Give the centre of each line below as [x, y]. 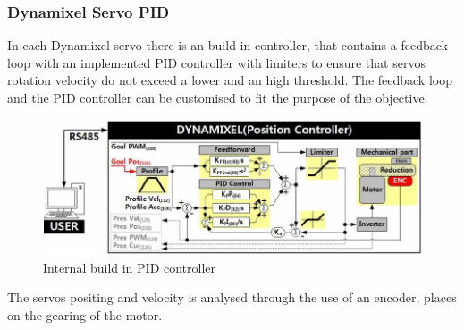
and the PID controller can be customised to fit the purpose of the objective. [218, 97]
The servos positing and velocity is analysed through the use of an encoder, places [232, 297]
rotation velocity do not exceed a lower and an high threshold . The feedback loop [230, 80]
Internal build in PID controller [130, 267]
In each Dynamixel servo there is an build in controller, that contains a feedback [228, 45]
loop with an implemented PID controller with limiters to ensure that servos [216, 62]
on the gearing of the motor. [85, 314]
